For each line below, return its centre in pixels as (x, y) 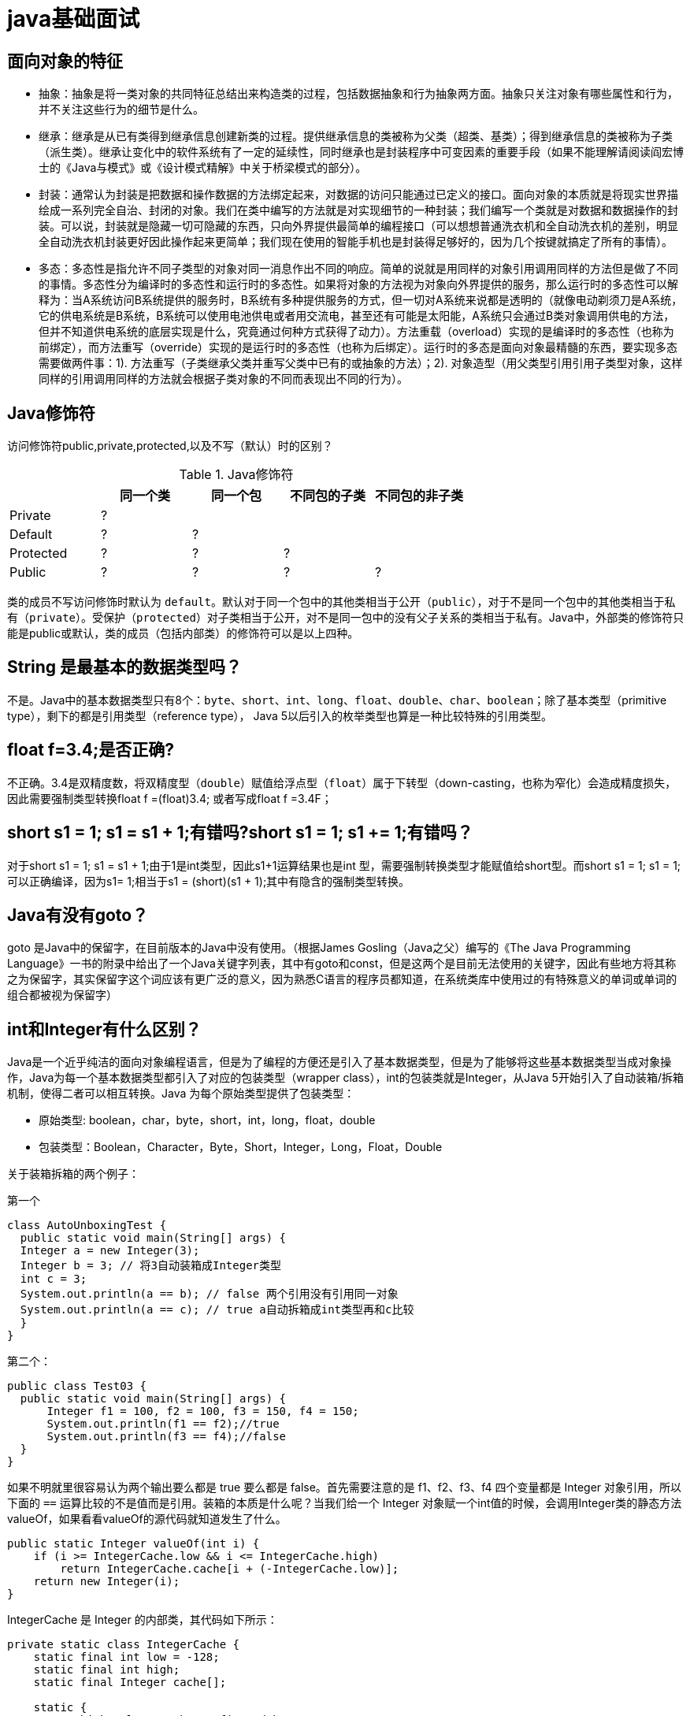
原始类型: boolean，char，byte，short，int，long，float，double (207, 1120)
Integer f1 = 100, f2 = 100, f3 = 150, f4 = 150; (203, 1411)
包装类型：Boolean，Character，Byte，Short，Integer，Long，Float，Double (241, 1147)
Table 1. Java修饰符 (236, 475)
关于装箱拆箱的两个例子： (73, 1174)
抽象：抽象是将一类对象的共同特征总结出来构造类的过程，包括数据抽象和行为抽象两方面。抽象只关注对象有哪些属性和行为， (358, 94)
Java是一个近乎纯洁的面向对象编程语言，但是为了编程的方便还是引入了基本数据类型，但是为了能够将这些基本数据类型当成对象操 (339, 1062)
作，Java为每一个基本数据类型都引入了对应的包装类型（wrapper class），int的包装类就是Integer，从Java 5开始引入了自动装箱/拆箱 (345, 1078)
